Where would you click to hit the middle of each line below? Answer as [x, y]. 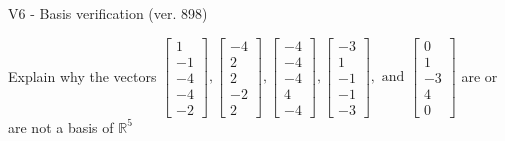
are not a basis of [61, 126]
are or [479, 75]
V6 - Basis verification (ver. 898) [108, 13]
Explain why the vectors [82, 75]
